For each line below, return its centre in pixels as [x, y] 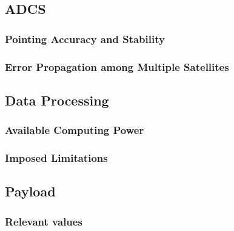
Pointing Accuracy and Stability [85, 38]
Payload [30, 191]
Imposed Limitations [56, 158]
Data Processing [57, 100]
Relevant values [44, 221]
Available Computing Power [75, 130]
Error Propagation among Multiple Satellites [117, 66]
